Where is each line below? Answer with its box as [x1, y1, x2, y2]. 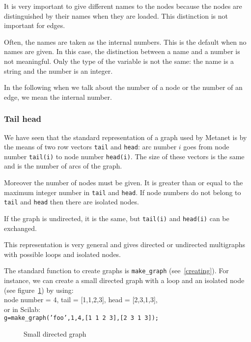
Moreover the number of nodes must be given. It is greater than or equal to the [4, 177, 243, 188]
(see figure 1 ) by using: [4, 285, 74, 295]
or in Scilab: [4, 304, 40, 314]
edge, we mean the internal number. [4, 91, 112, 102]
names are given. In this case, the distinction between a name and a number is [4, 46, 240, 57]
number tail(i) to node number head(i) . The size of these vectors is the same [4, 151, 245, 161]
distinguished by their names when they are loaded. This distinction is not [4, 10, 228, 21]
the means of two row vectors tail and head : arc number [4, 142, 177, 152]
